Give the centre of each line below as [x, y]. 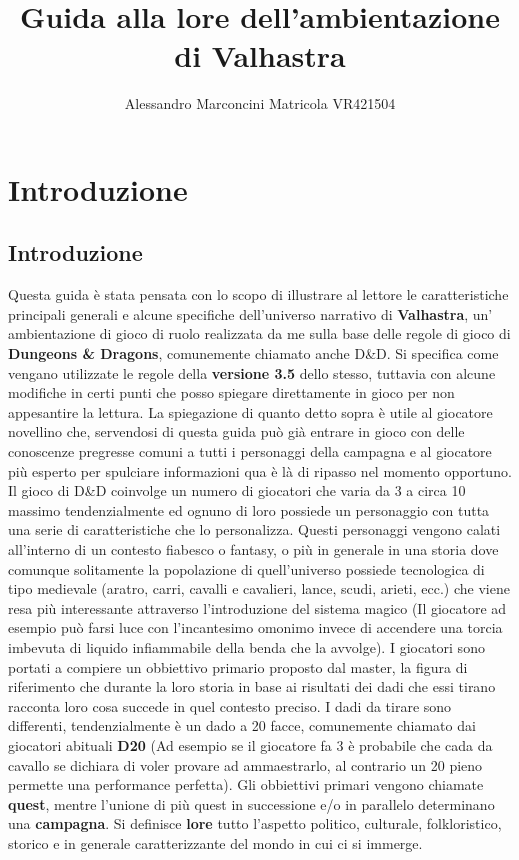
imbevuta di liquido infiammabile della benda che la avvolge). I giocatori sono [246, 646]
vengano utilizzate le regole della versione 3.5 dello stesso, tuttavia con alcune [252, 372]
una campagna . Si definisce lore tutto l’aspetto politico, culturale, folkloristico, [255, 823]
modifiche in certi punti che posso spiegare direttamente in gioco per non [231, 392]
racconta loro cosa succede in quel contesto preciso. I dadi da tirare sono [230, 705]
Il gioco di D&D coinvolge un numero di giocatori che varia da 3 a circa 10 [237, 490]
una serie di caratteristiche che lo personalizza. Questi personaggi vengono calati [254, 529]
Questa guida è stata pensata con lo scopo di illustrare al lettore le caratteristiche [258, 294]
